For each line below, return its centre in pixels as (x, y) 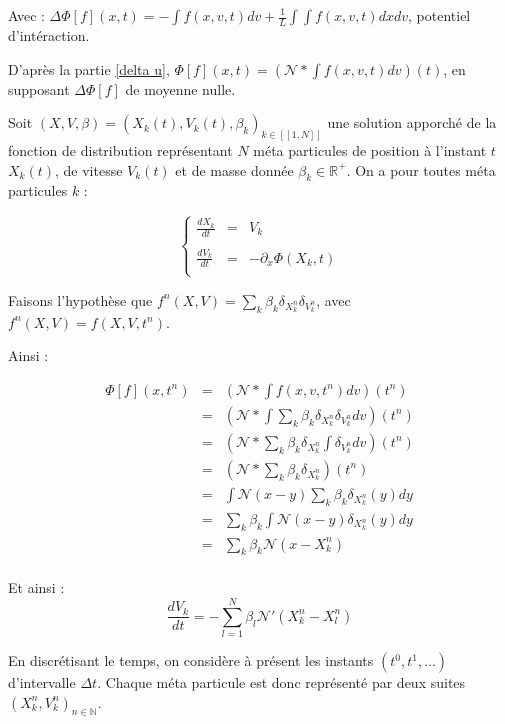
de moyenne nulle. (180, 88)
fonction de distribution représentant (120, 150)
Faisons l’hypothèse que (80, 299)
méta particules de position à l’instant (370, 150)
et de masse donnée (234, 169)
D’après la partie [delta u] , (89, 68)
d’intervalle (42, 682)
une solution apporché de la (412, 122)
